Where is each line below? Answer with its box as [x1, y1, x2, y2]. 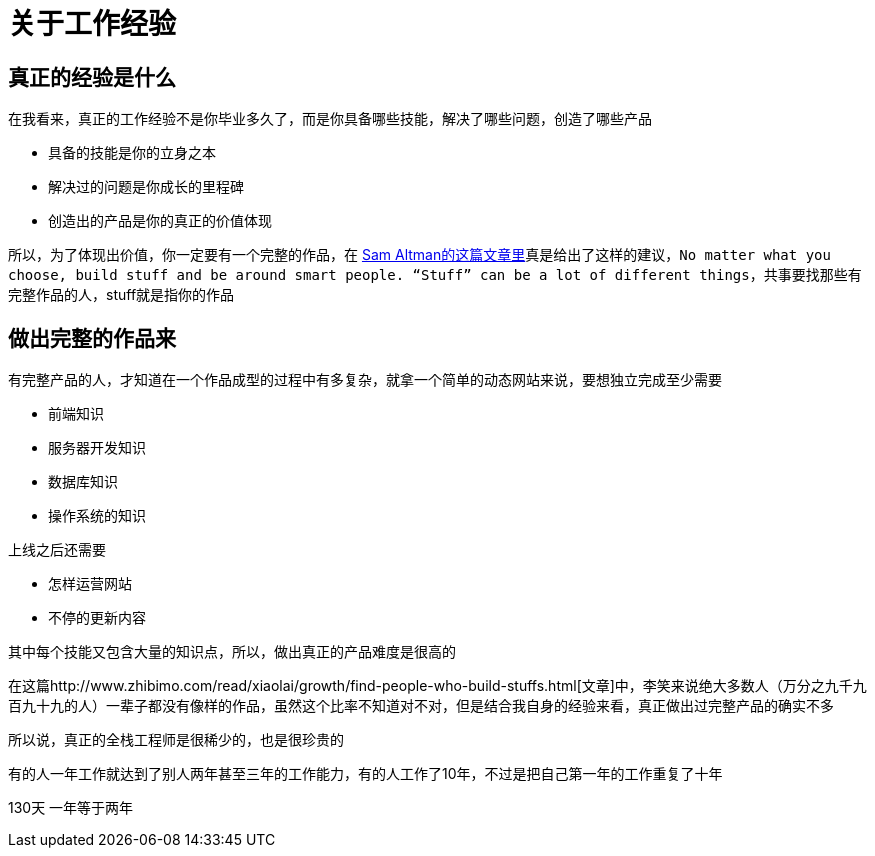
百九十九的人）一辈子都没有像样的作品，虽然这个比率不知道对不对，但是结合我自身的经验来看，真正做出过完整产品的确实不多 [8, 697, 834, 715]
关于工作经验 [8, 7, 177, 41]
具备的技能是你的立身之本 [48, 144, 216, 162]
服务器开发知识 [48, 439, 146, 457]
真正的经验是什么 [8, 64, 176, 90]
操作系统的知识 [48, 507, 146, 525]
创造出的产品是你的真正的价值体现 [48, 212, 272, 230]
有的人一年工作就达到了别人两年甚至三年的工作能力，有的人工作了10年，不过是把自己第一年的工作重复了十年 [8, 765, 723, 783]
